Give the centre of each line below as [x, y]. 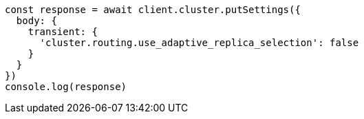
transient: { [63, 32]
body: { [36, 21]
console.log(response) [66, 87]
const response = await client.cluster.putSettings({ [153, 10]
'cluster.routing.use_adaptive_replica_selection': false [199, 43]
